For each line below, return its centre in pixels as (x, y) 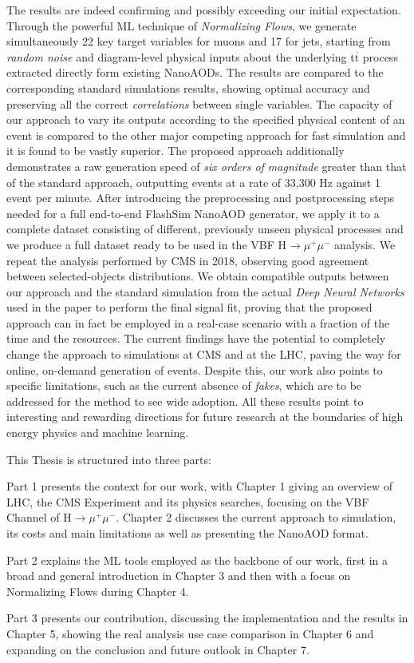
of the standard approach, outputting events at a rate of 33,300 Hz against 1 (193, 182)
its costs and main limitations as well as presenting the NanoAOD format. (187, 533)
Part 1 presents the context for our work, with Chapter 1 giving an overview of (200, 486)
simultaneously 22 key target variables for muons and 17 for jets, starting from (199, 41)
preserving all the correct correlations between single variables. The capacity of (199, 103)
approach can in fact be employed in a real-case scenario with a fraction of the (198, 322)
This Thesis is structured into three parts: (109, 459)
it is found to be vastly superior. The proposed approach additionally (175, 151)
